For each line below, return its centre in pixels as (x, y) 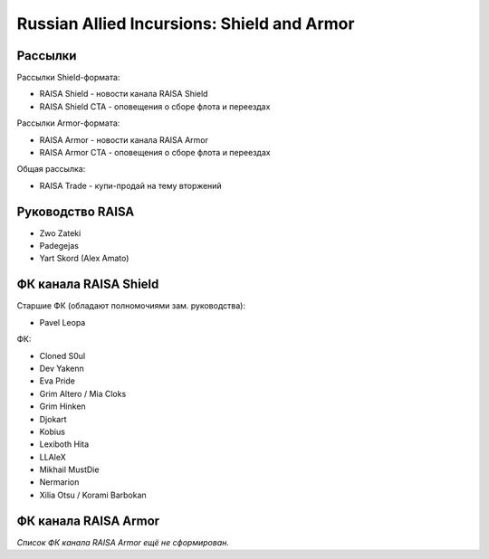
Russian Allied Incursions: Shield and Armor (186, 24)
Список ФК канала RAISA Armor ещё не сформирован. (123, 542)
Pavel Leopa (62, 322)
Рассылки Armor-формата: (68, 123)
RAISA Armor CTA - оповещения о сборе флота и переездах (155, 153)
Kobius (52, 431)
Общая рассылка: (51, 169)
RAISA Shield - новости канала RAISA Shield (124, 94)
